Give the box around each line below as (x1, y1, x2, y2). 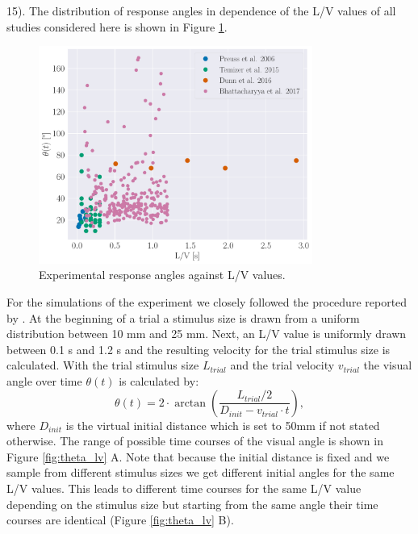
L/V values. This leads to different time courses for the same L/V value (6, 479, 362, 496)
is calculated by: (119, 372, 199, 389)
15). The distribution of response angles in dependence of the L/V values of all (6, 2, 396, 19)
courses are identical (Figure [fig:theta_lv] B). (6, 511, 234, 528)
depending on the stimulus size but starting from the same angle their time (6, 495, 378, 512)
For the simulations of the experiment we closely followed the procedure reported (6, 294, 408, 310)
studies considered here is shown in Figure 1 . (6, 18, 228, 35)
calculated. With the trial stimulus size (6, 357, 199, 373)
